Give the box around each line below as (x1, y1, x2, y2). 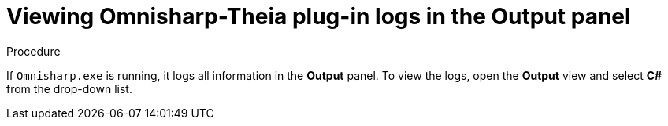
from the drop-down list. (6, 81, 132, 95)
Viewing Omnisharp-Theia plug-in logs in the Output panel (6, 3, 631, 30)
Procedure (6, 44, 61, 58)
